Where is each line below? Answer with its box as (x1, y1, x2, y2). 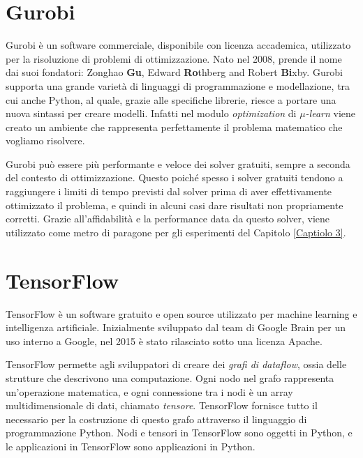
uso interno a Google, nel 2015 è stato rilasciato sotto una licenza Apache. (6, 333, 323, 348)
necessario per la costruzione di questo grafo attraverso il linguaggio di (6, 411, 307, 426)
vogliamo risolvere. (6, 133, 85, 148)
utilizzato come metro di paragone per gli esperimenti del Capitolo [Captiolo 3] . (6, 224, 346, 239)
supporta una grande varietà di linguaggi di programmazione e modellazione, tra (6, 78, 350, 93)
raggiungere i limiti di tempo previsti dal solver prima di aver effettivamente (6, 184, 332, 199)
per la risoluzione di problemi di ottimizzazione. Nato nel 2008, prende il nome (6, 51, 342, 66)
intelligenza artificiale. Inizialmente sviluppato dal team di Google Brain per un (6, 320, 346, 335)
